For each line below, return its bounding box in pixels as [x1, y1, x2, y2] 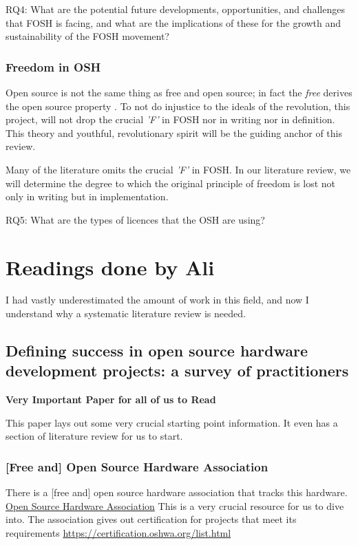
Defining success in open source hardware [6, 340, 308, 361]
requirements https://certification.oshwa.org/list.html [6, 526, 231, 540]
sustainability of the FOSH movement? [6, 29, 169, 43]
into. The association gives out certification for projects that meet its [6, 512, 297, 526]
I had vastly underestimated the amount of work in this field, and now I [6, 292, 309, 307]
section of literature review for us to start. [6, 429, 183, 443]
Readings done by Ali [6, 253, 215, 281]
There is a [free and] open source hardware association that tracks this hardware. [6, 485, 348, 500]
